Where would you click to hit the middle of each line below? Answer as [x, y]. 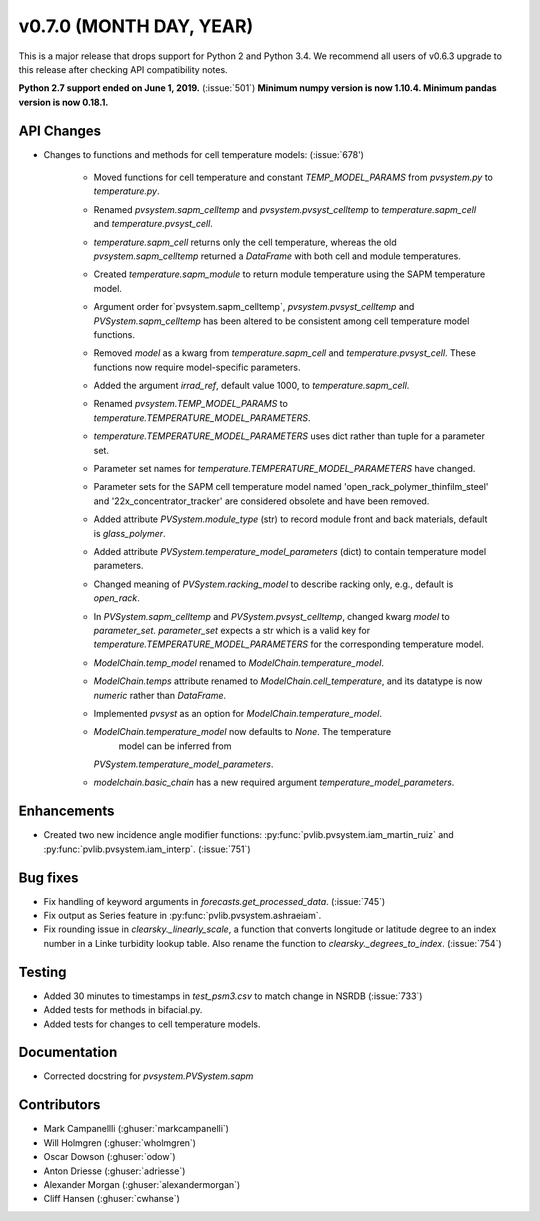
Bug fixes [48, 877]
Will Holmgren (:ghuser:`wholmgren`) [120, 1142]
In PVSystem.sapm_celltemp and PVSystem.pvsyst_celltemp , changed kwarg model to [271, 616]
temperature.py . [126, 191]
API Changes [60, 130]
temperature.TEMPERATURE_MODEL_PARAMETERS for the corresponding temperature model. [289, 644]
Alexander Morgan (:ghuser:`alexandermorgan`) [142, 1184]
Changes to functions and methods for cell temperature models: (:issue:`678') [204, 154]
